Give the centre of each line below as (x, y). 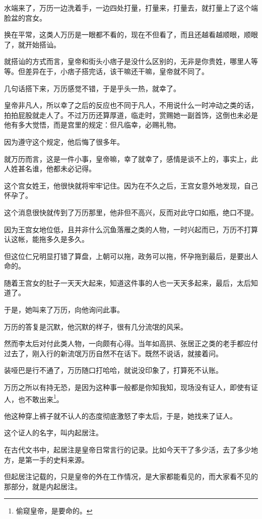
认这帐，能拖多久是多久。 (46, 239)
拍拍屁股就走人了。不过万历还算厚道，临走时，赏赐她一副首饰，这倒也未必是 (131, 115)
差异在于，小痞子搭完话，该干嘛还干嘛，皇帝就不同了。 (117, 71)
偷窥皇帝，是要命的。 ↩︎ (54, 511)
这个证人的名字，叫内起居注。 (53, 433)
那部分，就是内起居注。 (43, 486)
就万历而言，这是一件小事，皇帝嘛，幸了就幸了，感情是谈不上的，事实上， (127, 158)
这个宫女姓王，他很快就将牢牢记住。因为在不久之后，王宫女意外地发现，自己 (131, 185)
